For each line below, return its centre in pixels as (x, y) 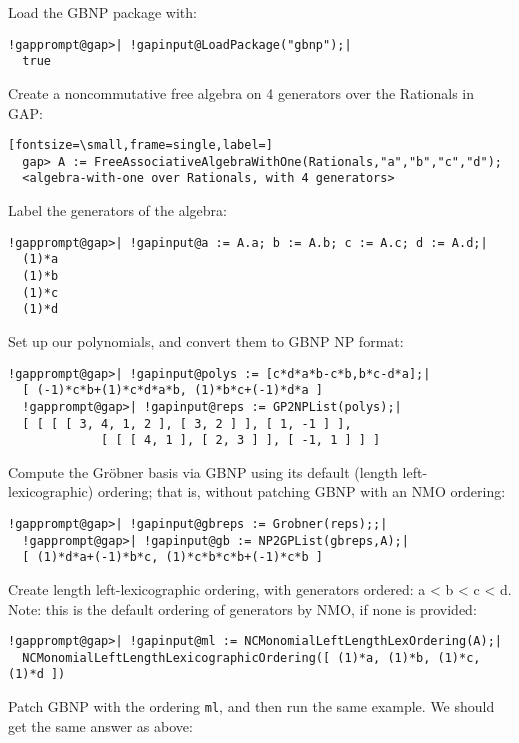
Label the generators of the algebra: (117, 210)
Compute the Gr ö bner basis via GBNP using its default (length (203, 471)
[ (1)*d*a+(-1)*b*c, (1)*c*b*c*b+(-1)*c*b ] (172, 557)
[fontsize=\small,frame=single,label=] (140, 145)
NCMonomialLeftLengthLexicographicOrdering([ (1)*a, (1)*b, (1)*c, (251, 657)
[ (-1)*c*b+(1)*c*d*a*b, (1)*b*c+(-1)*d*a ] (172, 390)
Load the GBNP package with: (102, 12)
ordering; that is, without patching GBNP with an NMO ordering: (301, 491)
